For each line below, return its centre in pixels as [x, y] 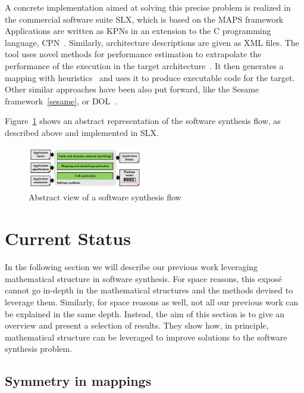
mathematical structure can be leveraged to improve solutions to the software [146, 337]
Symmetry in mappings [78, 381]
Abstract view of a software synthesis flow [105, 197]
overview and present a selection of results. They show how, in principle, [137, 325]
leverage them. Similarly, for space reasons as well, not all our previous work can [152, 301]
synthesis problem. [39, 349]
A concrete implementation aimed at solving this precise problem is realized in [148, 7]
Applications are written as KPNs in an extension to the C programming [138, 31]
